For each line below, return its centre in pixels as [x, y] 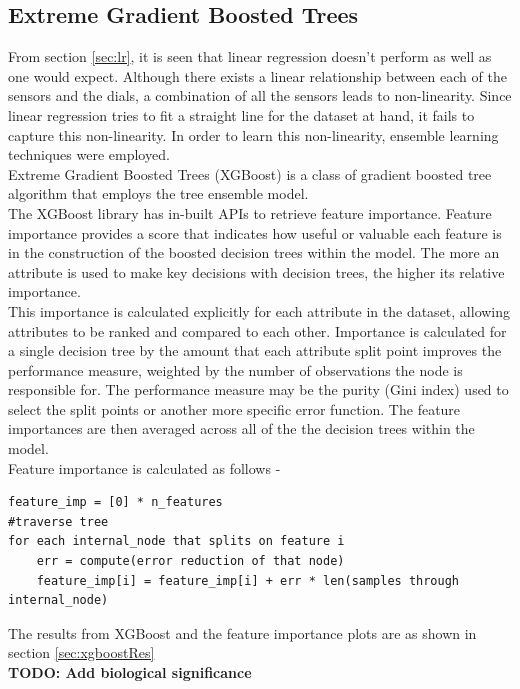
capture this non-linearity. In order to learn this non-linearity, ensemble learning [253, 134]
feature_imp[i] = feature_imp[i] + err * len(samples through [248, 580]
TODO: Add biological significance [130, 672]
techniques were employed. [89, 154]
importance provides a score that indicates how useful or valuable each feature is [255, 232]
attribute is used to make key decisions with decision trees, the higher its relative [256, 271]
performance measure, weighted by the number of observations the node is [235, 369]
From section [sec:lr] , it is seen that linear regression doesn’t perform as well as [250, 56]
